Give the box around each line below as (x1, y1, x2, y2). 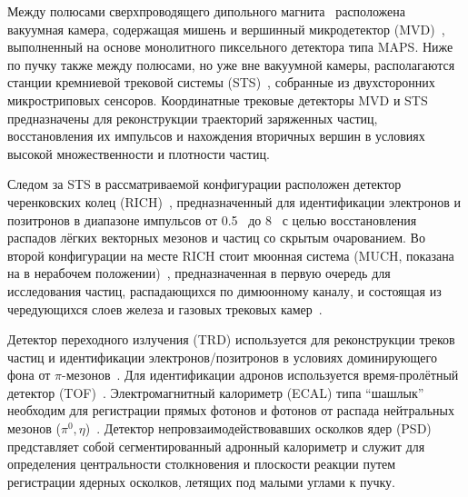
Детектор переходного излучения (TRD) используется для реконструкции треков (7, 330, 455, 349)
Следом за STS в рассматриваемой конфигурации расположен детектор (7, 174, 402, 194)
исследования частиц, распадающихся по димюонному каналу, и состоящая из (7, 281, 442, 300)
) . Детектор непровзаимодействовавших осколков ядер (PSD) (85, 419, 432, 438)
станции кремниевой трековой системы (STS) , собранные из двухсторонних (7, 73, 435, 92)
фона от (7, 365, 51, 384)
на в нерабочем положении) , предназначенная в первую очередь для (7, 263, 391, 283)
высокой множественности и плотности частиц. (7, 144, 270, 163)
